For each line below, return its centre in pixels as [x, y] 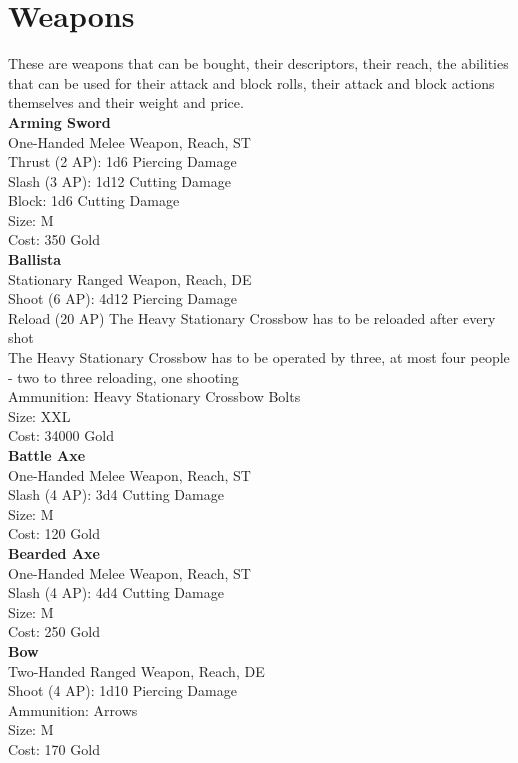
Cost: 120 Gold [54, 533]
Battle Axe [47, 455]
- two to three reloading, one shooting [123, 376]
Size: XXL [39, 415]
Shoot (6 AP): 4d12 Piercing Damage [122, 298]
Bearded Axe [54, 552]
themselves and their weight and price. [126, 102]
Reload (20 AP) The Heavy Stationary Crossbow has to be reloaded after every [252, 317]
